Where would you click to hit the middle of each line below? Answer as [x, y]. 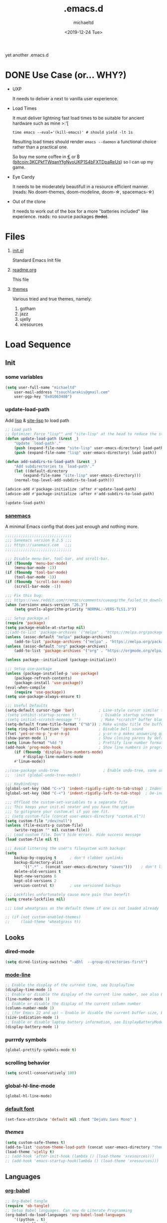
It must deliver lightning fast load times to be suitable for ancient [78, 118]
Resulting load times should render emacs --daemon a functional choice [84, 141]
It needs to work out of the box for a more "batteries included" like [80, 211]
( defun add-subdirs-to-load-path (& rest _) [51, 462]
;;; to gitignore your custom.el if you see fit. [58, 811]
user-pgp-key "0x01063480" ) [43, 397]
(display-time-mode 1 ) [29, 989]
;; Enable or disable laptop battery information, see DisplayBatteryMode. [85, 1022]
